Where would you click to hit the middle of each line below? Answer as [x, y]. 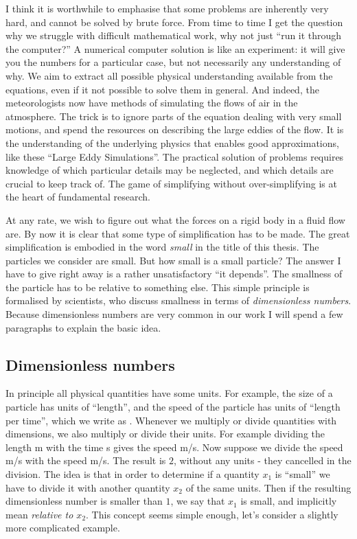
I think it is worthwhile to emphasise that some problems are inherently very [167, 8]
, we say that [198, 501]
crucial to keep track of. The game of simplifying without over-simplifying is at [171, 183]
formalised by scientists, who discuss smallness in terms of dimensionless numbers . [178, 300]
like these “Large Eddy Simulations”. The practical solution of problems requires [175, 156]
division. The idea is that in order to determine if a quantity [133, 474]
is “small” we [302, 474]
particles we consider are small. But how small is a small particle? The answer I [173, 260]
